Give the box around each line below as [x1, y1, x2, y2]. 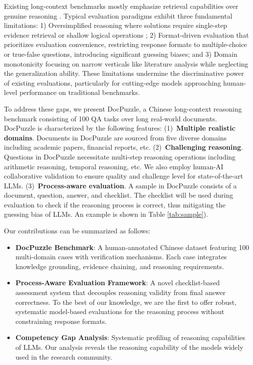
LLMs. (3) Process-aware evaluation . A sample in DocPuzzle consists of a [4, 180, 237, 190]
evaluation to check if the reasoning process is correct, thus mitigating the [4, 199, 226, 209]
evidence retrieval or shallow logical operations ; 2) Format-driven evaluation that [4, 29, 249, 40]
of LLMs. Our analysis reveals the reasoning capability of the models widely [15, 342, 244, 352]
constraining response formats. [15, 316, 107, 326]
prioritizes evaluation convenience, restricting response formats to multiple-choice [4, 39, 247, 49]
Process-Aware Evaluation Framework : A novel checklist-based [15, 277, 220, 288]
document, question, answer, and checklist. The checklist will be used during [4, 190, 233, 200]
